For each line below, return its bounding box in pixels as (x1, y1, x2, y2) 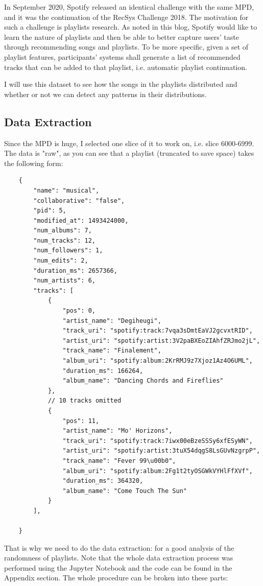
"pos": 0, (62, 307, 95, 315)
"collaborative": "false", (33, 197, 125, 204)
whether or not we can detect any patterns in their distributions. (4, 88, 207, 99)
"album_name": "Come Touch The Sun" (62, 487, 187, 495)
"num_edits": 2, (33, 257, 88, 265)
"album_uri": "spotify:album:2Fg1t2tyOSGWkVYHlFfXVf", (62, 467, 253, 475)
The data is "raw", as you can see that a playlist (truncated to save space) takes (4, 148, 254, 158)
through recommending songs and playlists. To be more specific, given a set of (4, 41, 249, 52)
